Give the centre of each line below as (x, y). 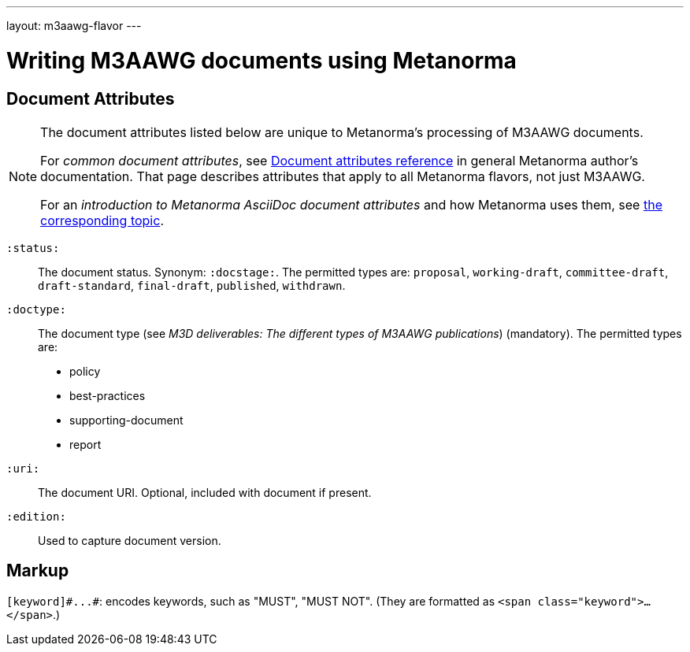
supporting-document (126, 420)
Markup (38, 571)
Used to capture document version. (130, 540)
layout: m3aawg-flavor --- (74, 26)
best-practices (108, 395)
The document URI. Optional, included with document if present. (205, 492)
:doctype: (36, 309)
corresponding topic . (102, 220)
